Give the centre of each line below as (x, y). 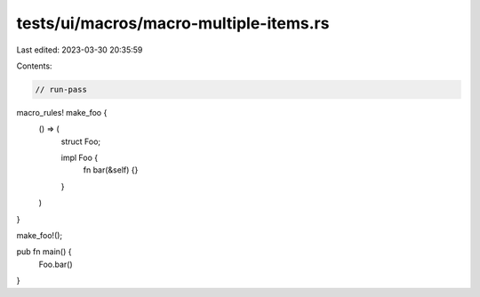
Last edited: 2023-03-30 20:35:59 (80, 50)
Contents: (34, 66)
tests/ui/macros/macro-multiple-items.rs (173, 23)
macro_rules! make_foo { (62, 112)
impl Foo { (79, 158)
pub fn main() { (44, 252)
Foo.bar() (56, 264)
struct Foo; (81, 141)
